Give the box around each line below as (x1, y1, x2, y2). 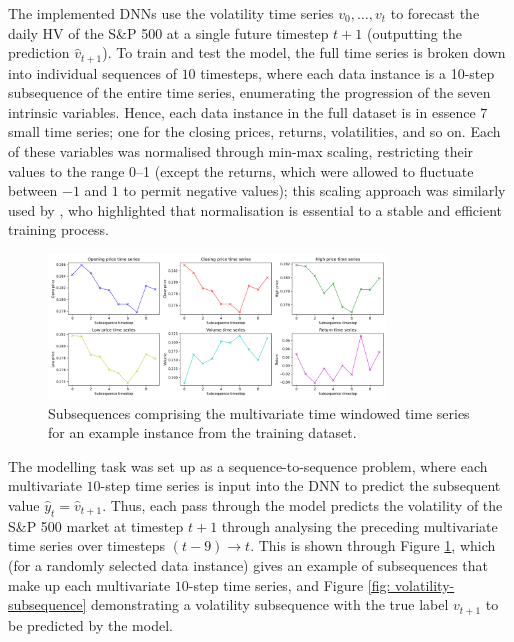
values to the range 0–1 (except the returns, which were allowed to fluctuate (8, 160, 474, 181)
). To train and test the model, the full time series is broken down (102, 42, 506, 63)
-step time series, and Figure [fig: (188, 574, 391, 595)
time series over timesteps (8, 535, 166, 556)
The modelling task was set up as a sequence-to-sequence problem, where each (8, 455, 488, 476)
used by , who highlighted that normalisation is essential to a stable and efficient (8, 199, 503, 220)
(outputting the (366, 22, 462, 43)
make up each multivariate (8, 574, 171, 595)
